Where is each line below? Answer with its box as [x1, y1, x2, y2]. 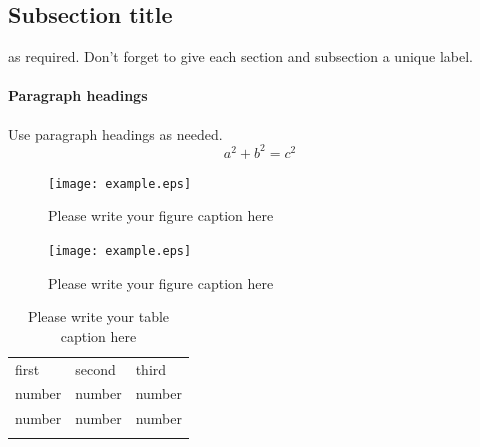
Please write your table [27, 306, 170, 327]
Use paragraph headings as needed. [8, 123, 223, 144]
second [75, 358, 116, 379]
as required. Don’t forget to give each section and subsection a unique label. [8, 46, 473, 67]
